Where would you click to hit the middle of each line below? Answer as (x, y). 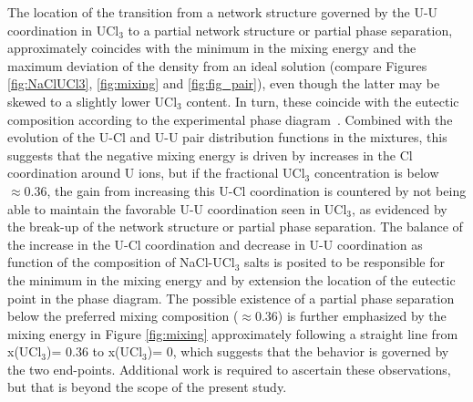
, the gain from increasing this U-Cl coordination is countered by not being (257, 190)
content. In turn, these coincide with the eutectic (323, 101)
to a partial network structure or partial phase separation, (290, 30)
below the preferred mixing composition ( (123, 316)
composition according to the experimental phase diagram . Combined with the (230, 119)
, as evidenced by (400, 208)
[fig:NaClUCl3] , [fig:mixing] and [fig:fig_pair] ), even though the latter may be (224, 83)
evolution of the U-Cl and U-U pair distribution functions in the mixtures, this (227, 137)
